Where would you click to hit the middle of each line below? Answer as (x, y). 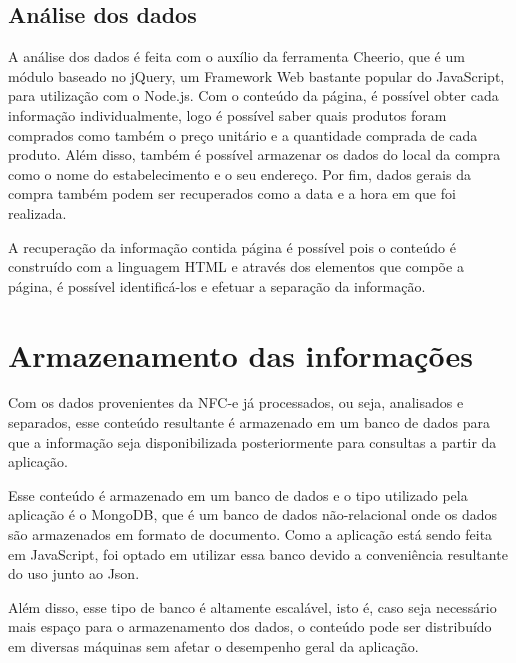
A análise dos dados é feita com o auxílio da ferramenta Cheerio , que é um (236, 56)
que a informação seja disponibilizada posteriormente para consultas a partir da (252, 441)
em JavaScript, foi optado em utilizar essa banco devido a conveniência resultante (258, 553)
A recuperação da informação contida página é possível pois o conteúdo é (232, 246)
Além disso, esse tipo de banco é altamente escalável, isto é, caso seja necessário (252, 606)
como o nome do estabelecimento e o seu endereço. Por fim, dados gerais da (239, 173)
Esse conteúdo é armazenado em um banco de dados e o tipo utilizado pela (238, 494)
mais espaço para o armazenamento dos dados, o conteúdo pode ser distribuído (250, 626)
